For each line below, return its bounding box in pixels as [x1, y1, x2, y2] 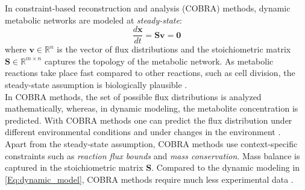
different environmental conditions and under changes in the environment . [5, 125, 281, 138]
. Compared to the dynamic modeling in [151, 161, 300, 174]
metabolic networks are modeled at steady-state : [5, 13, 182, 26]
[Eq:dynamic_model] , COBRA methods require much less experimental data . [5, 173, 294, 185]
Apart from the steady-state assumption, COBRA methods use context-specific [5, 138, 298, 150]
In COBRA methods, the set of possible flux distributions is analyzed [5, 90, 262, 103]
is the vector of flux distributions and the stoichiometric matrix [57, 43, 291, 55]
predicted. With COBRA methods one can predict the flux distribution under [5, 113, 292, 126]
